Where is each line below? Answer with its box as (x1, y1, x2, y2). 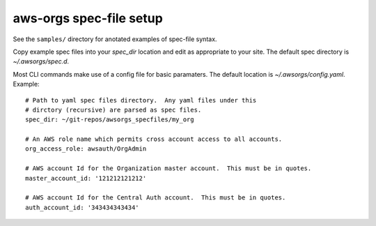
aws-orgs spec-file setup (13, 10, 163, 26)
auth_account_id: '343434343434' (25, 203, 139, 211)
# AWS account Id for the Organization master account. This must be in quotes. (25, 165, 312, 172)
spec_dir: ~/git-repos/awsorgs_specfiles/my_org (25, 116, 194, 123)
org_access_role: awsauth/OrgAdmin (25, 145, 147, 153)
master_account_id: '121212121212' (25, 174, 147, 182)
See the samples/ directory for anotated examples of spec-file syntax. (13, 35, 217, 43)
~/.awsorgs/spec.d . (13, 57, 70, 66)
